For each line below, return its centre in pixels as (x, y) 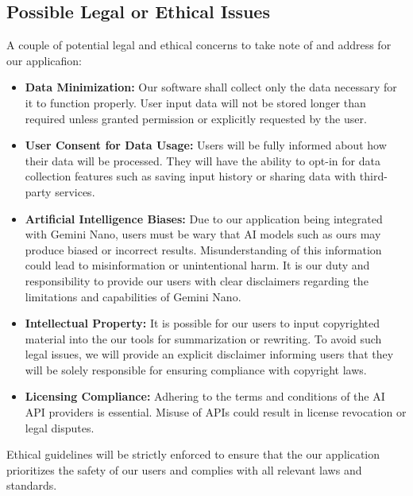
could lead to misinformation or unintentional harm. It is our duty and (197, 265)
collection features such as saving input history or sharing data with (191, 176)
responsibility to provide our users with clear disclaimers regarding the (197, 280)
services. (75, 191)
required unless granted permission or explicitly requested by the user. (196, 118)
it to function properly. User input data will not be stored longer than (195, 102)
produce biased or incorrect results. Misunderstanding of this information (203, 249)
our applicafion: (44, 60)
